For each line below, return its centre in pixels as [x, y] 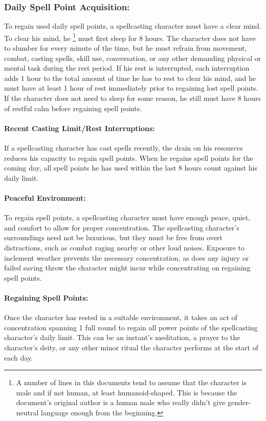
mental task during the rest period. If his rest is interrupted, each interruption [127, 68]
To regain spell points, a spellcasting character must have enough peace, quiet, [127, 217]
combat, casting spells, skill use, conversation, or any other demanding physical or [133, 58]
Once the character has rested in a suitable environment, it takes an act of [121, 317]
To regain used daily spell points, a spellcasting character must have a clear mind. [133, 26]
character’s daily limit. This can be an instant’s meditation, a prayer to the [122, 337]
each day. [18, 357]
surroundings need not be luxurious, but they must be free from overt [113, 237]
